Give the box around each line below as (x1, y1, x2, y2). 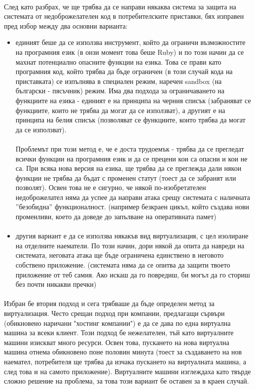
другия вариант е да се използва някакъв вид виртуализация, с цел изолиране (15, 231, 249, 241)
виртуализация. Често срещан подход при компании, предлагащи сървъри (4, 308, 225, 318)
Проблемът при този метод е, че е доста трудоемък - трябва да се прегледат (15, 143, 244, 154)
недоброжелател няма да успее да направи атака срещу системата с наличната (15, 192, 250, 202)
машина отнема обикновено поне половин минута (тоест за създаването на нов (4, 347, 242, 357)
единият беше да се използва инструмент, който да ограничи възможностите (15, 37, 246, 47)
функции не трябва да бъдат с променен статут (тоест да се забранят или (15, 172, 236, 183)
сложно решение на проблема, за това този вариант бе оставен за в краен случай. (4, 376, 249, 386)
